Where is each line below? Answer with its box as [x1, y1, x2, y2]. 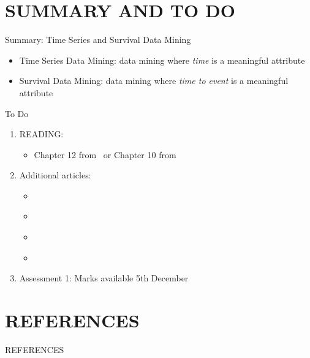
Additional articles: [19, 169, 91, 181]
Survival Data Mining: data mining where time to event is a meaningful [19, 74, 289, 87]
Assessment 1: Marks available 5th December [19, 272, 189, 284]
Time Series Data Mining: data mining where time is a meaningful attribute [19, 53, 305, 66]
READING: [19, 128, 64, 140]
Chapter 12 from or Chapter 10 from [34, 148, 176, 161]
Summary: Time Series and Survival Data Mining [5, 33, 191, 46]
